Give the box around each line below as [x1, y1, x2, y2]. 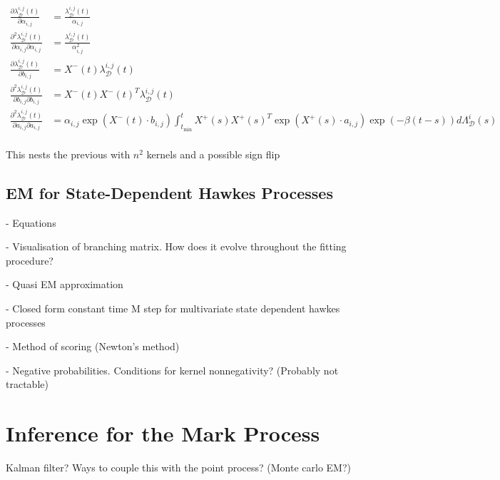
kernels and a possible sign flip [146, 146, 280, 161]
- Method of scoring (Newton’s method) [6, 339, 180, 354]
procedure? [6, 252, 53, 267]
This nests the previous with [6, 146, 131, 161]
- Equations [6, 215, 56, 230]
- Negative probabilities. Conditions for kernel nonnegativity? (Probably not [6, 362, 339, 377]
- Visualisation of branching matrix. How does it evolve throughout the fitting [6, 239, 347, 254]
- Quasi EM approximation [6, 277, 123, 292]
